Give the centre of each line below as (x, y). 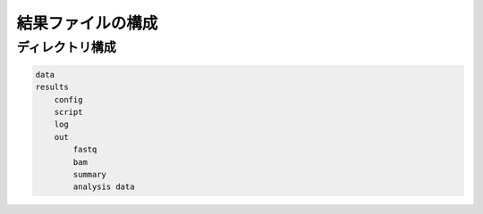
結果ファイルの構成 (87, 23)
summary (90, 174)
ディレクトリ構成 (66, 47)
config (68, 99)
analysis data (104, 187)
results (52, 87)
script (68, 112)
